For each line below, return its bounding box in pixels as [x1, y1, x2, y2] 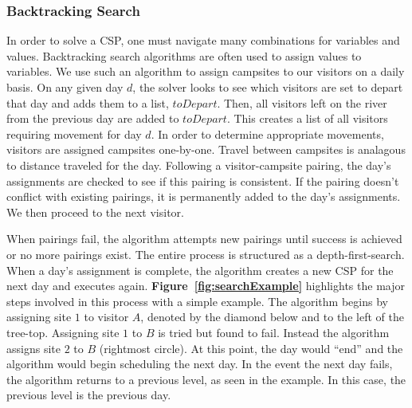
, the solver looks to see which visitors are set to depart [132, 79, 403, 95]
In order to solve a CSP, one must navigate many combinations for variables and [6, 32, 400, 49]
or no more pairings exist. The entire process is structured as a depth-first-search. [6, 245, 405, 262]
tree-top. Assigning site [6, 324, 120, 340]
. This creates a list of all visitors [226, 110, 388, 127]
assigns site [6, 339, 61, 356]
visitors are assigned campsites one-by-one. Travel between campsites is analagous [6, 141, 406, 158]
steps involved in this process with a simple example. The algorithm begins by [6, 292, 388, 309]
